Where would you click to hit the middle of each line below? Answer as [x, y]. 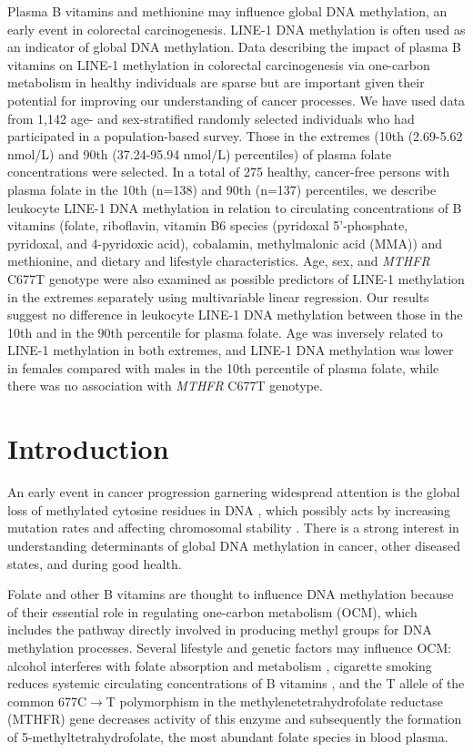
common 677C [47, 701]
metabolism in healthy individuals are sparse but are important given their [216, 82]
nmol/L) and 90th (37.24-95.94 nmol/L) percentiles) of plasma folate [200, 153]
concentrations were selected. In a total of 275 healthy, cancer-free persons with [229, 172]
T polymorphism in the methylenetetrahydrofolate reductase [274, 701]
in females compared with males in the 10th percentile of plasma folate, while [223, 367]
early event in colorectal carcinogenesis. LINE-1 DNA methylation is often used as [236, 29]
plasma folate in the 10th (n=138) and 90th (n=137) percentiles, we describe [222, 189]
